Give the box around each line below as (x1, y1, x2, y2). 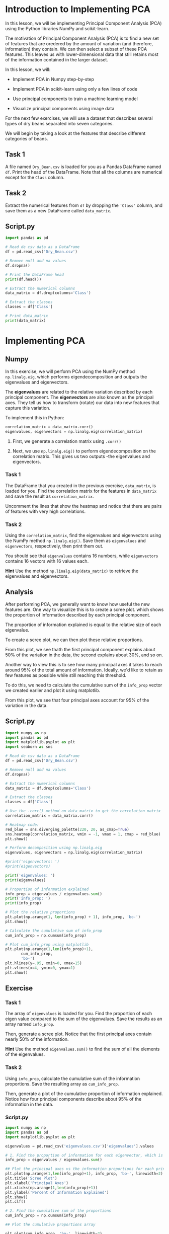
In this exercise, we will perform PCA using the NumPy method (5, 368, 135, 374)
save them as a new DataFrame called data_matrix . (5, 207, 112, 213)
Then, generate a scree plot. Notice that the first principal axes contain (5, 1031, 152, 1037)
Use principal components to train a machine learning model (12, 96, 138, 102)
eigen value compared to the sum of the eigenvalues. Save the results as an (5, 1016, 162, 1022)
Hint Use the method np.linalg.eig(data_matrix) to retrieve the (5, 568, 139, 574)
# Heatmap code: (5, 822, 39, 827)
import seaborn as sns (5, 744, 53, 749)
